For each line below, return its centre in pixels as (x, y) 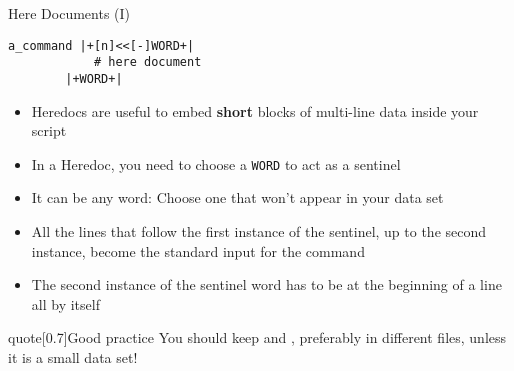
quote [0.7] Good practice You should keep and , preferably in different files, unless (257, 337)
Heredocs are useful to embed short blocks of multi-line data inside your (255, 110)
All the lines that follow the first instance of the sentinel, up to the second (259, 231)
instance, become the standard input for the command (198, 250)
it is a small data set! (73, 356)
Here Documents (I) (69, 13)
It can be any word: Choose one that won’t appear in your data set (237, 197)
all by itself (65, 303)
